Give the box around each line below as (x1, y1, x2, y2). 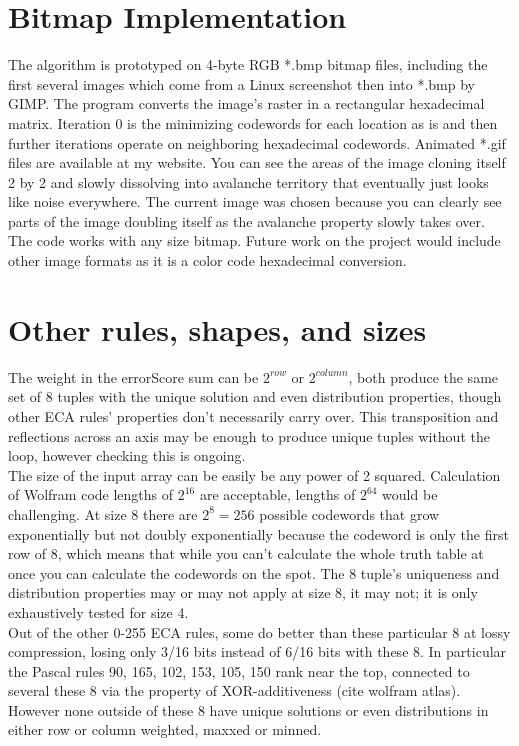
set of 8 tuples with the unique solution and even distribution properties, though (8, 386, 502, 407)
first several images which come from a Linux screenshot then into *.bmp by (8, 73, 475, 94)
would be (382, 484, 438, 505)
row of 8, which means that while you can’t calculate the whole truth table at (8, 543, 484, 564)
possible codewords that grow (259, 503, 440, 524)
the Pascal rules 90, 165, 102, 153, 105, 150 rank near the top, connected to (8, 660, 470, 681)
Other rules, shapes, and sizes (8, 308, 427, 349)
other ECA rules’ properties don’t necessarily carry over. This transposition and (8, 405, 499, 426)
